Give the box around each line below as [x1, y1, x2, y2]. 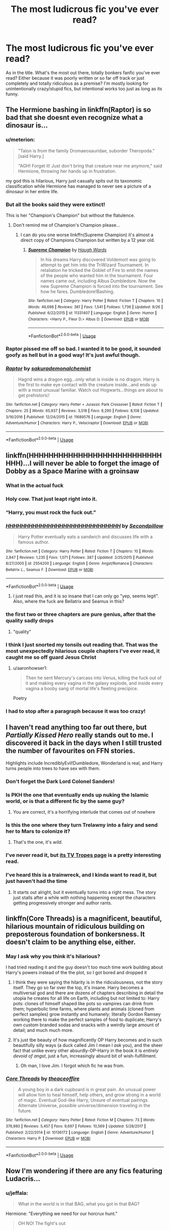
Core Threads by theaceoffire [6, 1075, 80, 1082]
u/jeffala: [6, 1190, 29, 1197]
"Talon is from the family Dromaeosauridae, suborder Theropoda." [18, 147, 155, 153]
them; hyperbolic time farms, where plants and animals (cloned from [13, 1006, 154, 1012]
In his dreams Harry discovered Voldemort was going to [40, 256, 156, 262]
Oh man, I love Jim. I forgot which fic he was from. [20, 1062, 125, 1069]
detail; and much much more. [13, 1027, 74, 1033]
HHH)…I [6, 459, 32, 468]
